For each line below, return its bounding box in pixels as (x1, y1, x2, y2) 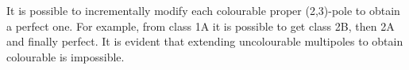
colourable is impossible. (6, 48, 125, 64)
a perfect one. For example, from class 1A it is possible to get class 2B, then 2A (6, 17, 395, 34)
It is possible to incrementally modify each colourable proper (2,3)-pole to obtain (6, 2, 400, 18)
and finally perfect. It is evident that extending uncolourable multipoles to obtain (6, 33, 403, 50)
